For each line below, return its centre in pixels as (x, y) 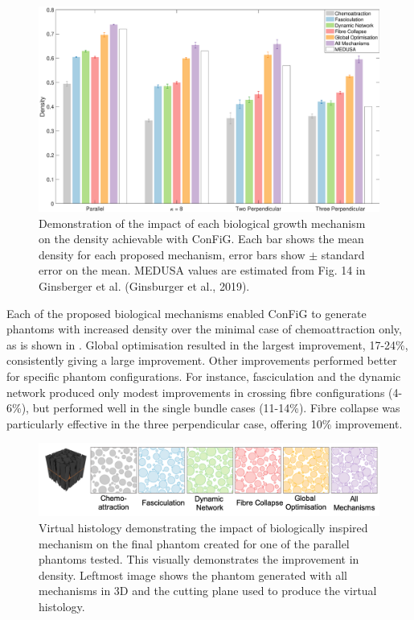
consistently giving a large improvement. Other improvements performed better (202, 360)
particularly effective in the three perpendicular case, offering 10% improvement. (205, 423)
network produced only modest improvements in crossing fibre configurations (196, 392)
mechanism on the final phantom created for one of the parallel (194, 543)
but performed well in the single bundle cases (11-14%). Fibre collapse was (216, 408)
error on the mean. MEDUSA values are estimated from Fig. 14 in (202, 270)
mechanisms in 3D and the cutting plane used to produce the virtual (208, 591)
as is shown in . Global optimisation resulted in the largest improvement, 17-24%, (207, 344)
